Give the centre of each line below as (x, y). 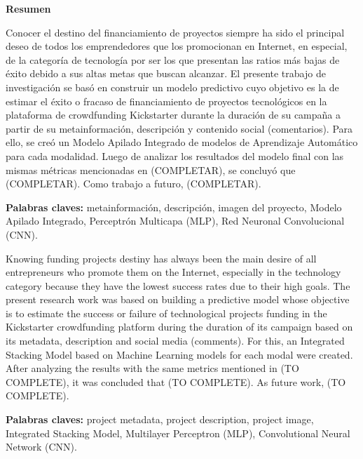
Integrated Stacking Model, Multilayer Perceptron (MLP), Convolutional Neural (178, 433)
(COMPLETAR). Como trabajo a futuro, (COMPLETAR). (133, 184)
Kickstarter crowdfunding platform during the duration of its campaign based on (179, 327)
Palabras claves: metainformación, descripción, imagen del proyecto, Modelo (174, 207)
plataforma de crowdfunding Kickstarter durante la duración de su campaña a (173, 115)
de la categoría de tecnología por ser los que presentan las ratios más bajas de (173, 59)
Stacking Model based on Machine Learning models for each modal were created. (179, 354)
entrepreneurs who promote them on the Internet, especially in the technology (173, 272)
